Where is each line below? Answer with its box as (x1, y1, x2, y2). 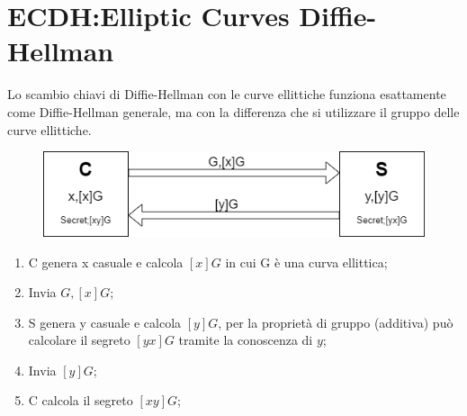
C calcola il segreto (28, 391, 133, 410)
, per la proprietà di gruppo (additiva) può (218, 312, 454, 331)
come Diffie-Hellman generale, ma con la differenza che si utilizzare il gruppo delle (7, 102, 460, 121)
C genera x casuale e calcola (28, 252, 184, 271)
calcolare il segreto (28, 330, 130, 349)
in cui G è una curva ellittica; (225, 252, 388, 271)
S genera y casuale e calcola (28, 312, 182, 331)
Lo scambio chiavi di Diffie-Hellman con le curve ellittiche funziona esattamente (7, 85, 446, 104)
